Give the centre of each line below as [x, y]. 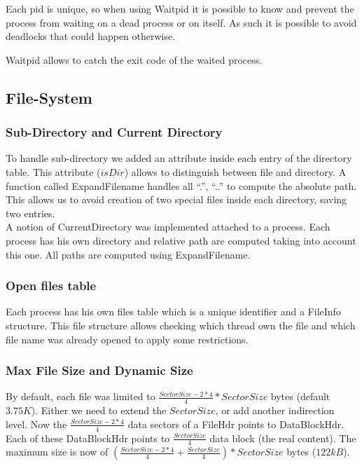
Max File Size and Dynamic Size [99, 370]
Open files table [51, 286]
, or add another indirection [275, 410]
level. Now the [36, 424]
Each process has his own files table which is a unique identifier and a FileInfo [173, 311]
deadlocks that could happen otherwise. [91, 36]
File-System [49, 97]
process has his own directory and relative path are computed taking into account [181, 240]
